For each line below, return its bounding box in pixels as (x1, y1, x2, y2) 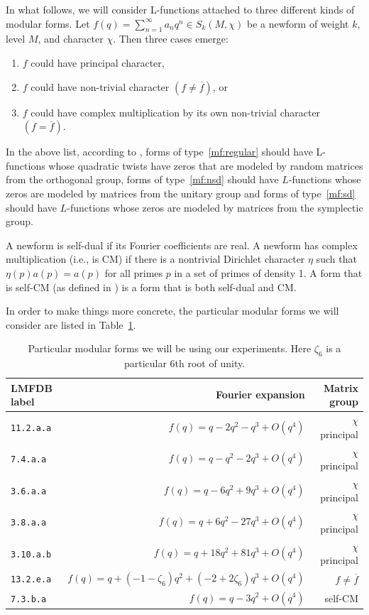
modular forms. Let (6, 16, 90, 31)
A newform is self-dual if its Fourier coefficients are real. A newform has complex (6, 237, 358, 252)
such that (316, 251, 357, 266)
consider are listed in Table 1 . (6, 317, 136, 332)
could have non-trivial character (31, 79, 170, 94)
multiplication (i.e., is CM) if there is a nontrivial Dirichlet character (6, 251, 305, 266)
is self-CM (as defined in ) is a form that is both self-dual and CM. (6, 279, 297, 294)
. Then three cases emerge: (113, 31, 228, 46)
